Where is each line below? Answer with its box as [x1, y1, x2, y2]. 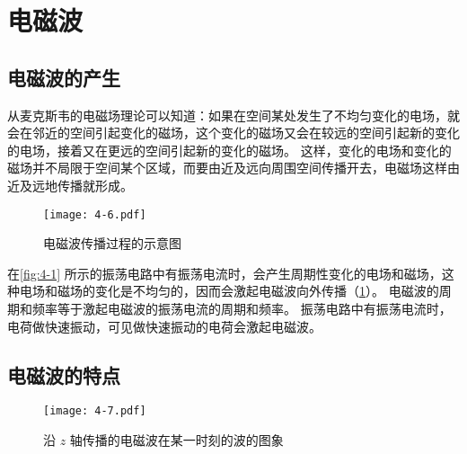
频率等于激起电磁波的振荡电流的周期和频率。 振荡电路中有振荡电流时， [31, 298, 452, 317]
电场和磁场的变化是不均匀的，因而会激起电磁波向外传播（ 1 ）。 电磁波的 [19, 281, 439, 300]
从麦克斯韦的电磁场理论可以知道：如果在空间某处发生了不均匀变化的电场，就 [7, 105, 460, 124]
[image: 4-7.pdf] [43, 405, 146, 418]
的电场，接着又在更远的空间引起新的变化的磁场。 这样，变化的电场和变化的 [7, 140, 452, 159]
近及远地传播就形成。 [7, 175, 133, 194]
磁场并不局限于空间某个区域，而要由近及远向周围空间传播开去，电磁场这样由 [7, 158, 460, 177]
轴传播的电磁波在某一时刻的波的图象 [69, 431, 284, 450]
